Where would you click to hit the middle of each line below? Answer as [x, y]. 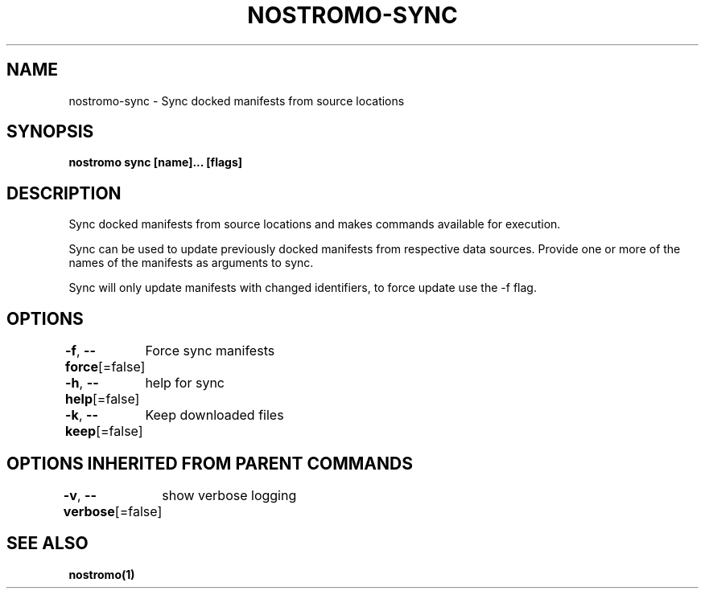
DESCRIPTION [64, 193]
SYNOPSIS [50, 132]
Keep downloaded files [214, 415]
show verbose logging [229, 495]
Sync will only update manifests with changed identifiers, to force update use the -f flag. [303, 288]
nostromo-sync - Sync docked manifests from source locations [237, 101]
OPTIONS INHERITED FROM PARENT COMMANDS [210, 463]
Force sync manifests [210, 351]
